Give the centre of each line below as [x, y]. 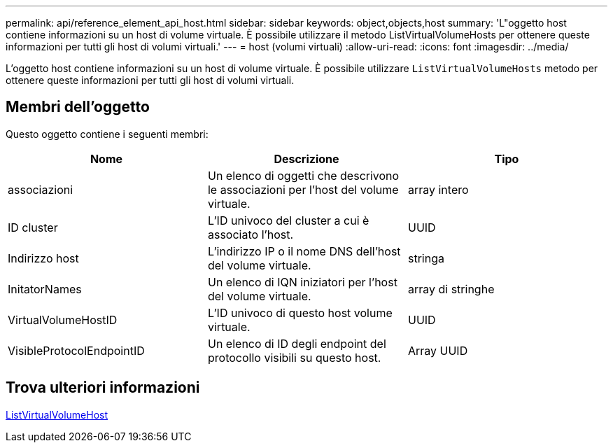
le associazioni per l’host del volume [303, 189]
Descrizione [306, 159]
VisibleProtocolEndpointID [76, 350]
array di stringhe [451, 289]
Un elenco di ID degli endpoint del [297, 343]
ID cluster [33, 227]
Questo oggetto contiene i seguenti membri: [107, 134]
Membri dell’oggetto [78, 107]
